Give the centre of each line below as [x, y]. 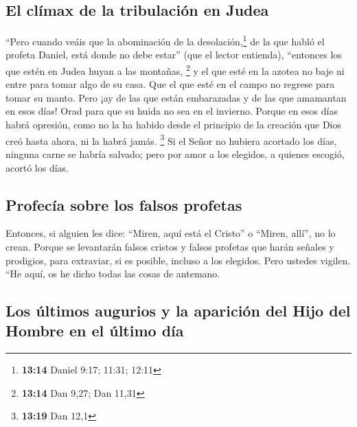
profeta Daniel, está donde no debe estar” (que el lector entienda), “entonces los [174, 55]
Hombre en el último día [95, 331]
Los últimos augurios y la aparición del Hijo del [178, 311]
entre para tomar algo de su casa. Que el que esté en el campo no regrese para [170, 84]
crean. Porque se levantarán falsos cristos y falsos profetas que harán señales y [170, 246]
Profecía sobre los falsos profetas [124, 204]
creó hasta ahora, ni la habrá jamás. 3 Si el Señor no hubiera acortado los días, [171, 139]
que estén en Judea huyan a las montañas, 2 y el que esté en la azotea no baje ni [175, 70]
